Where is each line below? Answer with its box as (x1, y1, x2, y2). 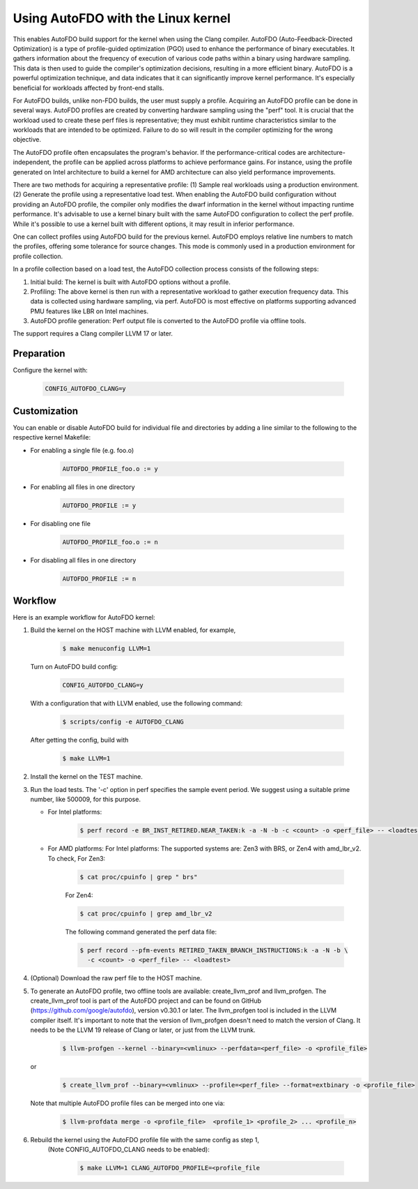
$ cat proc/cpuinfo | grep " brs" (79, 873, 198, 881)
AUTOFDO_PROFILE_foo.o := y (62, 465, 158, 472)
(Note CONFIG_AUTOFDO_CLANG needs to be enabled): (47, 1145, 210, 1154)
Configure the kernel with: (13, 366, 88, 375)
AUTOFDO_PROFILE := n (62, 574, 137, 583)
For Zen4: (65, 890, 93, 899)
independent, (13, 158, 52, 167)
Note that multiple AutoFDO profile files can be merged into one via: (30, 1099, 226, 1107)
